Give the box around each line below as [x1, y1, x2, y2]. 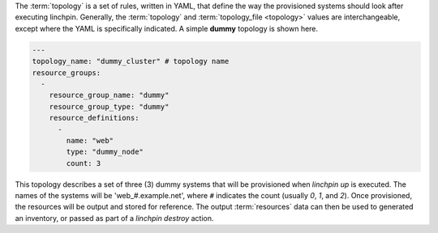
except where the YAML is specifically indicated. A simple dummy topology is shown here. [15, 23, 319, 33]
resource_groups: [32, 68, 101, 77]
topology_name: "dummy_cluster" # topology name [32, 57, 230, 66]
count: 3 [66, 159, 101, 167]
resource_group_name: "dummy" [49, 91, 170, 100]
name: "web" [66, 136, 114, 145]
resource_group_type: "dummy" [49, 102, 170, 111]
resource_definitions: [49, 113, 140, 123]
